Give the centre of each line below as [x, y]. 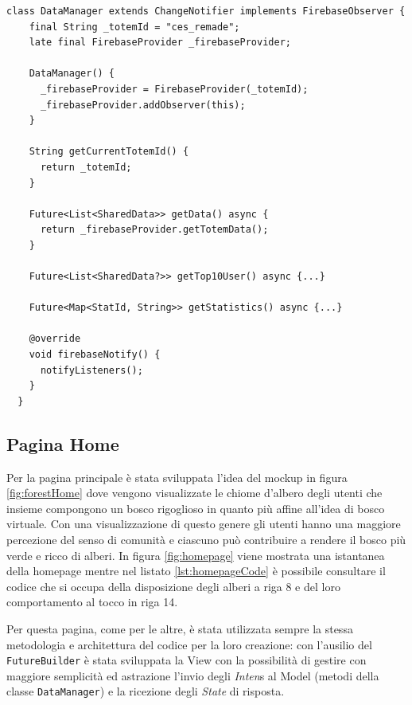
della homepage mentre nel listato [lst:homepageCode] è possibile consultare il [196, 571]
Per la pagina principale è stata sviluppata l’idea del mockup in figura [177, 477]
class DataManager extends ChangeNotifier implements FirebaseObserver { [206, 11]
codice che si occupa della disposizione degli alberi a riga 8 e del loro [173, 586]
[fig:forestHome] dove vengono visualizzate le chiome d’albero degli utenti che [194, 493]
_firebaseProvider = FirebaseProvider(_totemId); [174, 89]
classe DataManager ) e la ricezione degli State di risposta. [146, 691]
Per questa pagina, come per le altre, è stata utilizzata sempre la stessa [180, 628]
